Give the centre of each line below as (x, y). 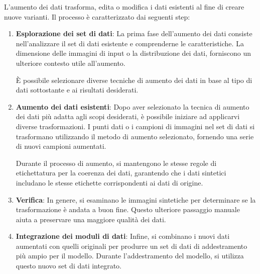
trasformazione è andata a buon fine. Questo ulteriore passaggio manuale (128, 209)
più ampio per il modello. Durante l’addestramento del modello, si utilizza (130, 256)
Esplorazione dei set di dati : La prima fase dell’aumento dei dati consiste (134, 33)
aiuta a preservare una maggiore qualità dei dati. (91, 219)
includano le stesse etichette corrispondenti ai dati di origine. (109, 182)
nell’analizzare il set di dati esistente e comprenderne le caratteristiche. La (130, 43)
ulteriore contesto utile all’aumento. (71, 63)
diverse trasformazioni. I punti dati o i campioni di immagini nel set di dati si (135, 126)
